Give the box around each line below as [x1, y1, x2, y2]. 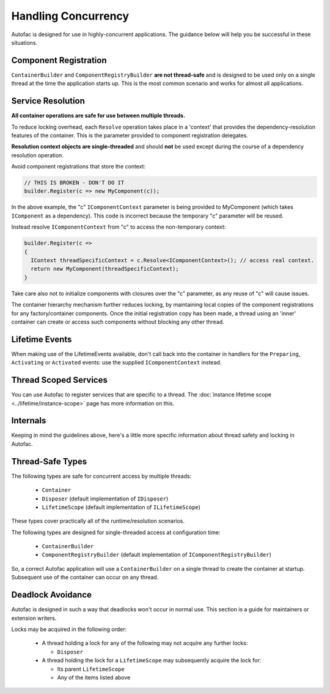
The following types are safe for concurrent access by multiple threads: [11, 472, 192, 480]
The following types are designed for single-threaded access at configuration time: [11, 529, 221, 536]
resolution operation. [11, 151, 64, 159]
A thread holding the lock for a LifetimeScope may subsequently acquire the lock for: [42, 657, 262, 664]
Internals [11, 415, 46, 426]
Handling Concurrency [11, 9, 130, 23]
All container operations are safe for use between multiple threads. [11, 112, 186, 119]
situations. [11, 39, 38, 46]
